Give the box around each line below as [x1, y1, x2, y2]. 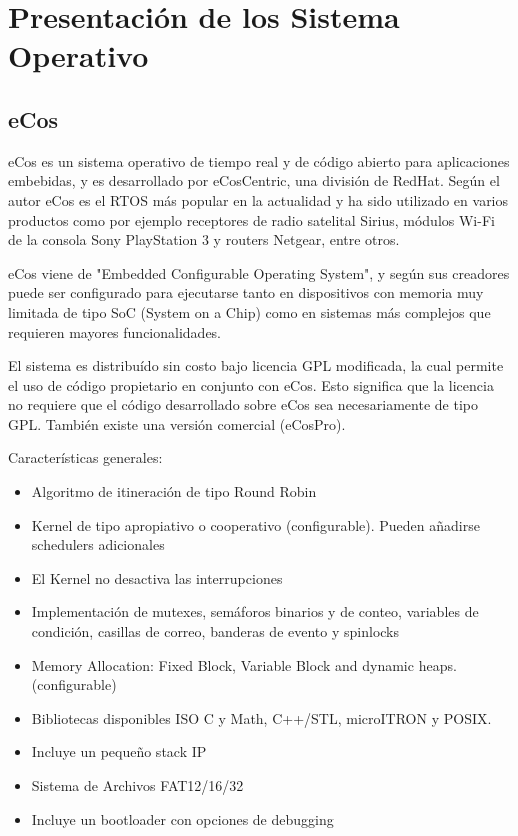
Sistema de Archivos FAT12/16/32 [31, 775, 244, 796]
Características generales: [8, 447, 163, 468]
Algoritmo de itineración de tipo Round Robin [31, 481, 317, 502]
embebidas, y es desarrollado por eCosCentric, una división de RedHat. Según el [8, 170, 500, 191]
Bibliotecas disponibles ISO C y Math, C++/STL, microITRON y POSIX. [31, 707, 492, 728]
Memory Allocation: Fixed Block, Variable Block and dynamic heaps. [31, 654, 457, 675]
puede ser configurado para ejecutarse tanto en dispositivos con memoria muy [8, 282, 484, 303]
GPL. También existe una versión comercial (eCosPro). [8, 413, 346, 434]
